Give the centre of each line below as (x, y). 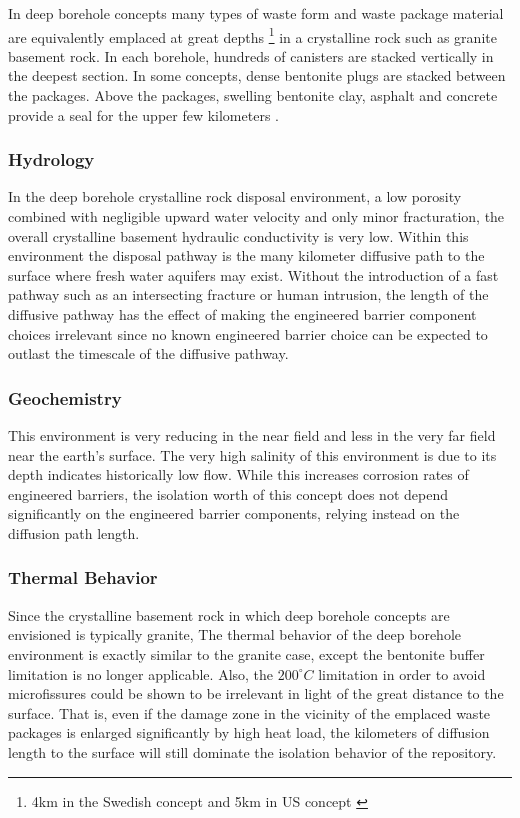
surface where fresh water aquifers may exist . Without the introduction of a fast (253, 274)
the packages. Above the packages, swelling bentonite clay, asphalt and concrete (253, 95)
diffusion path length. (74, 532)
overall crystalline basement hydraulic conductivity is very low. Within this (238, 235)
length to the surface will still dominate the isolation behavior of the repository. (252, 751)
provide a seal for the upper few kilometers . (143, 114)
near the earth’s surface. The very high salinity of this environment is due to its (252, 454)
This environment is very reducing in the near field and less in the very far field (252, 435)
